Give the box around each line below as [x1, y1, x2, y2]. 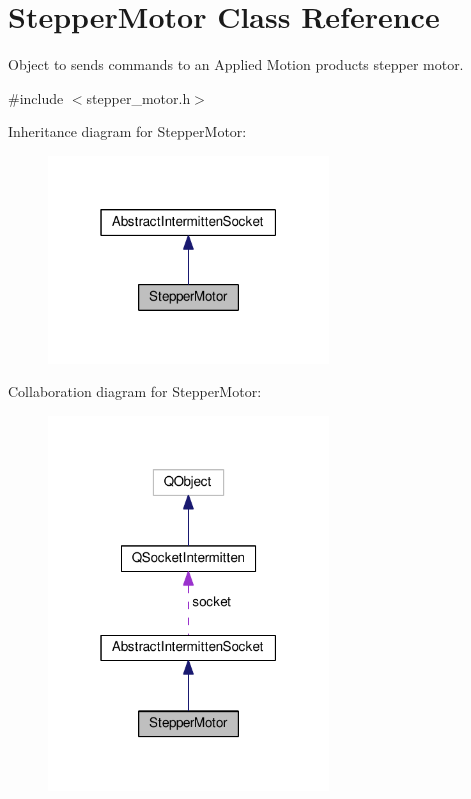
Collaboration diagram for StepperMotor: [8, 381, 262, 402]
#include [8, 87, 64, 108]
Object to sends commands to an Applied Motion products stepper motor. [8, 54, 464, 75]
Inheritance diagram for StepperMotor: [8, 121, 247, 142]
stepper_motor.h [86, 87, 191, 108]
